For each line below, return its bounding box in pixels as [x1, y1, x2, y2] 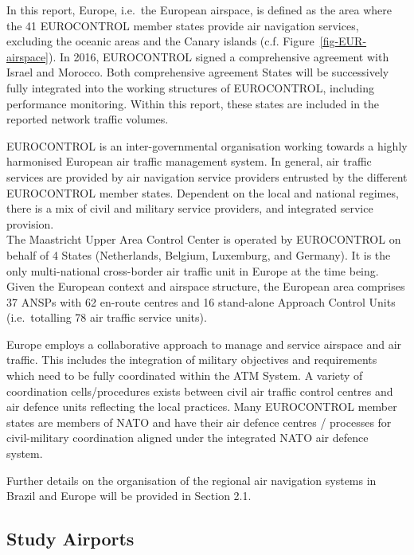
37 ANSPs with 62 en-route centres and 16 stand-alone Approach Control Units [6, 293, 396, 310]
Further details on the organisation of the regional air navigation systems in [6, 471, 377, 488]
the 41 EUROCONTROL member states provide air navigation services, [6, 17, 359, 33]
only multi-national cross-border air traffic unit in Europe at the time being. [6, 262, 379, 279]
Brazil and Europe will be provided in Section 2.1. [6, 487, 252, 504]
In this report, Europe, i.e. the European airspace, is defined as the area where [6, 2, 392, 18]
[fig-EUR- [319, 33, 367, 49]
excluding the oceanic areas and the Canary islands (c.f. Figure [6, 33, 314, 49]
